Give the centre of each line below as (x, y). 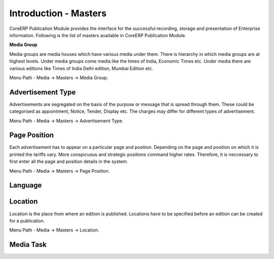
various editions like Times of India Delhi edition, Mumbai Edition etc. (81, 68)
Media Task (28, 245)
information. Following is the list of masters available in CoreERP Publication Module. (98, 35)
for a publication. (27, 220)
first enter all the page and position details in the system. (69, 161)
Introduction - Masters (58, 13)
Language (26, 185)
